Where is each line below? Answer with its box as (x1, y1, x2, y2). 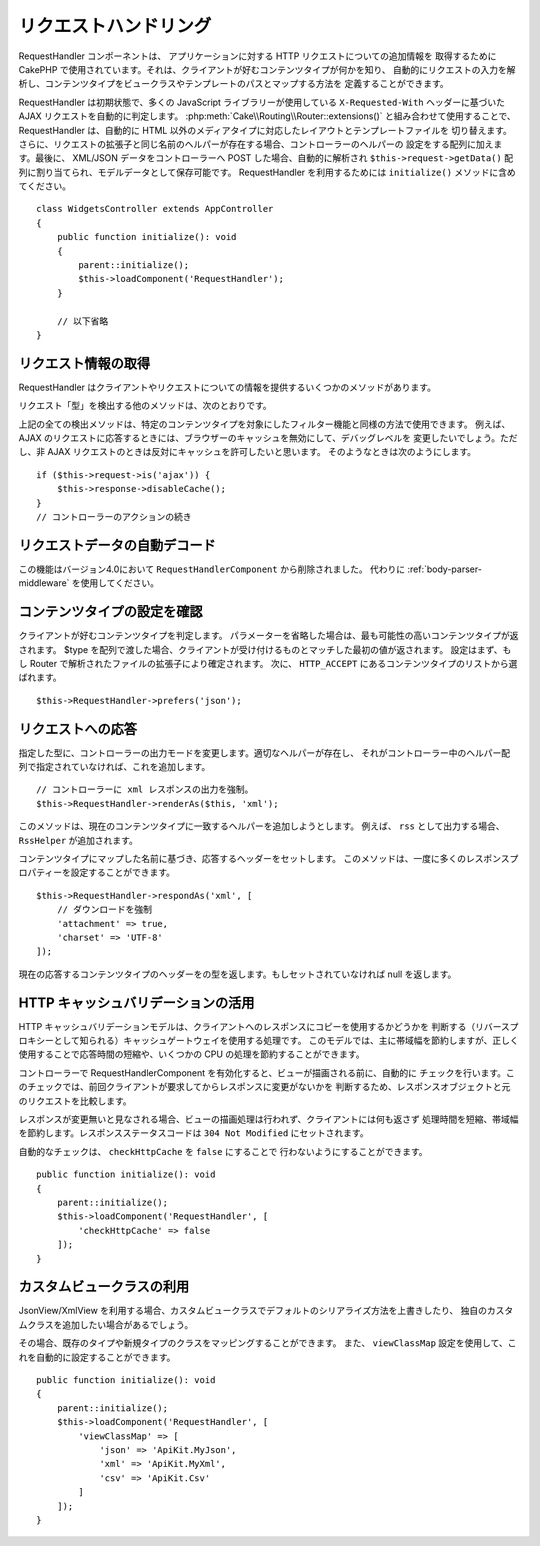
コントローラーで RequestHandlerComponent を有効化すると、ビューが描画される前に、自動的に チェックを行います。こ (18, 1066, 515, 1079)
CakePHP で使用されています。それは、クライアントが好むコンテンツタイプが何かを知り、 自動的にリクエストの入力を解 (18, 63, 516, 75)
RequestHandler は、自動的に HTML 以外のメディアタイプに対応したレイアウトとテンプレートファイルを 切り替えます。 (18, 124, 512, 136)
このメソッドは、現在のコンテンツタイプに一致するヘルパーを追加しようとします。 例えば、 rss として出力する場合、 (18, 820, 505, 832)
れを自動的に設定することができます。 (18, 1351, 176, 1363)
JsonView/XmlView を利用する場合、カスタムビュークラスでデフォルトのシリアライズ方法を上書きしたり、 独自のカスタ (18, 1305, 514, 1317)
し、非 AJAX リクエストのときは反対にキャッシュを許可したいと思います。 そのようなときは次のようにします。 (18, 446, 477, 458)
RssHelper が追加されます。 (18, 834, 139, 846)
